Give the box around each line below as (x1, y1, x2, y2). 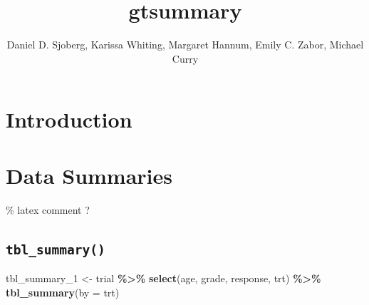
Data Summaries (6, 160, 172, 190)
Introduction (6, 105, 132, 134)
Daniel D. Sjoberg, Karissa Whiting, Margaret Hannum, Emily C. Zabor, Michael (6, 37, 364, 52)
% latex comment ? (6, 202, 90, 217)
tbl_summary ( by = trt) (6, 284, 120, 299)
